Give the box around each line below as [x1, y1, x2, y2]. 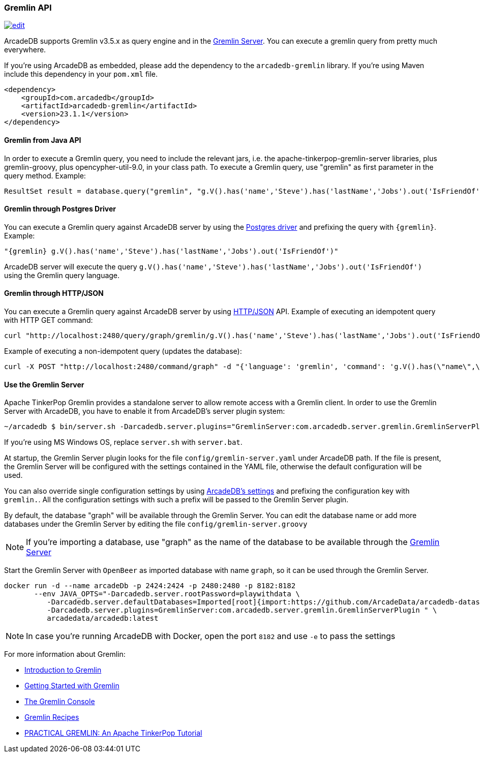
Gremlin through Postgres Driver [4, 204, 116, 214]
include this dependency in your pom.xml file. [4, 70, 158, 79]
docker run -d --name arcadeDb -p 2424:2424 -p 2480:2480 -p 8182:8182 [4, 582, 296, 590]
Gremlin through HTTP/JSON [4, 289, 104, 298]
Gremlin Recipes [24, 713, 79, 722]
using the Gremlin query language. [4, 270, 120, 280]
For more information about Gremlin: [4, 650, 126, 659]
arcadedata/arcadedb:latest [47, 614, 159, 623]
